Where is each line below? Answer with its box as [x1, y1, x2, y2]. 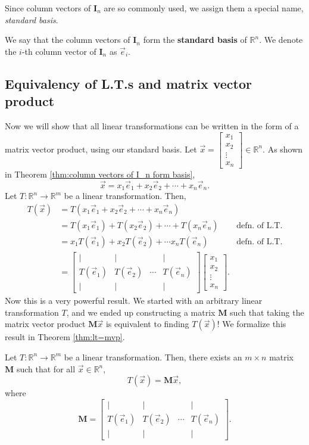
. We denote [259, 33, 303, 46]
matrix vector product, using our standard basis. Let [5, 142, 197, 155]
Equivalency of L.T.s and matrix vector [5, 74, 252, 92]
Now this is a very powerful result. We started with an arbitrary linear [5, 294, 263, 307]
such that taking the [230, 306, 304, 318]
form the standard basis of [143, 33, 247, 46]
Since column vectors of [5, 2, 91, 14]
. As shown [263, 142, 303, 155]
